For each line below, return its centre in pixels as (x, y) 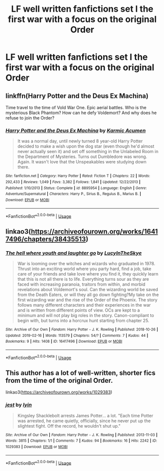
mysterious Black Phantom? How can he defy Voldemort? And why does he (81, 113)
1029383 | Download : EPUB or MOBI (36, 447)
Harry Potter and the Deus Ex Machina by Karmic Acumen (76, 130)
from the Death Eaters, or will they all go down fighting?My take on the (88, 294)
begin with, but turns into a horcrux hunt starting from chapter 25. (83, 320)
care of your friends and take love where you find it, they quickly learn (88, 274)
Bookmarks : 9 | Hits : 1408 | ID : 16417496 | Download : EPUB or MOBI (64, 342)
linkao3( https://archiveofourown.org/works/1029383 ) (59, 392)
